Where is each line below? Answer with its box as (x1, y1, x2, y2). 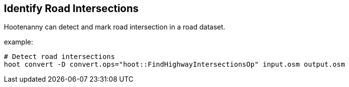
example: (4, 38, 33, 46)
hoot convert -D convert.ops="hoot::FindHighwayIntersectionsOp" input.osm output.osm (4, 60, 345, 69)
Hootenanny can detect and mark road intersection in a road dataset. (4, 23, 226, 31)
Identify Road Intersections (4, 2, 139, 14)
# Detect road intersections (4, 53, 115, 61)
